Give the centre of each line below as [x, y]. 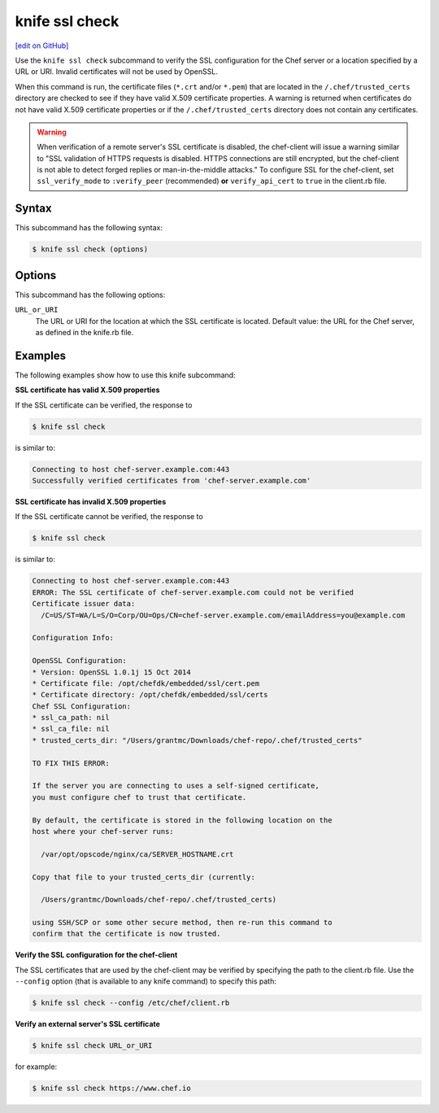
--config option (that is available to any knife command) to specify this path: [146, 981]
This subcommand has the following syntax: [89, 228]
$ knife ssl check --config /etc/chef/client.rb [131, 1003]
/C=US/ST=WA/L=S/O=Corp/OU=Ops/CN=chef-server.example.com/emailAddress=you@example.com [223, 615]
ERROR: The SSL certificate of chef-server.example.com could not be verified [193, 592]
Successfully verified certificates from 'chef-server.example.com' [172, 481]
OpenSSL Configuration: [80, 661]
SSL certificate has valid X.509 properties [87, 390]
